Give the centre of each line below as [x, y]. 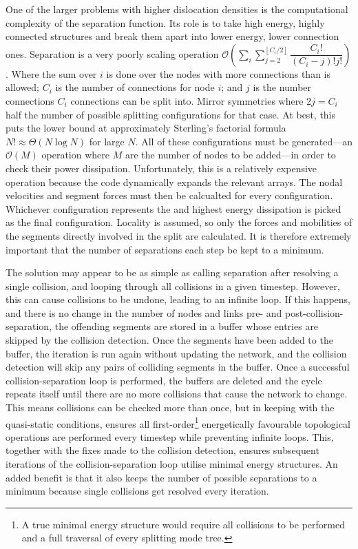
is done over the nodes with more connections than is [219, 73]
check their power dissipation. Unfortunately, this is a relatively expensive [161, 168]
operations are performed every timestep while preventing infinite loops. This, [170, 436]
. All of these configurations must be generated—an [244, 141]
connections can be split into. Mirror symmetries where [187, 100]
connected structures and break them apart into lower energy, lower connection [172, 36]
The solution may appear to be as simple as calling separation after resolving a [172, 272]
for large [107, 141]
